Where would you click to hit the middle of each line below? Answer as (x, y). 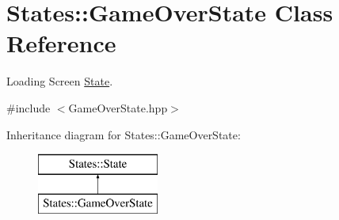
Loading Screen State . (60, 81)
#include (29, 107)
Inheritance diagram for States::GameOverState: (124, 134)
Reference (61, 43)
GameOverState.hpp (118, 107)
